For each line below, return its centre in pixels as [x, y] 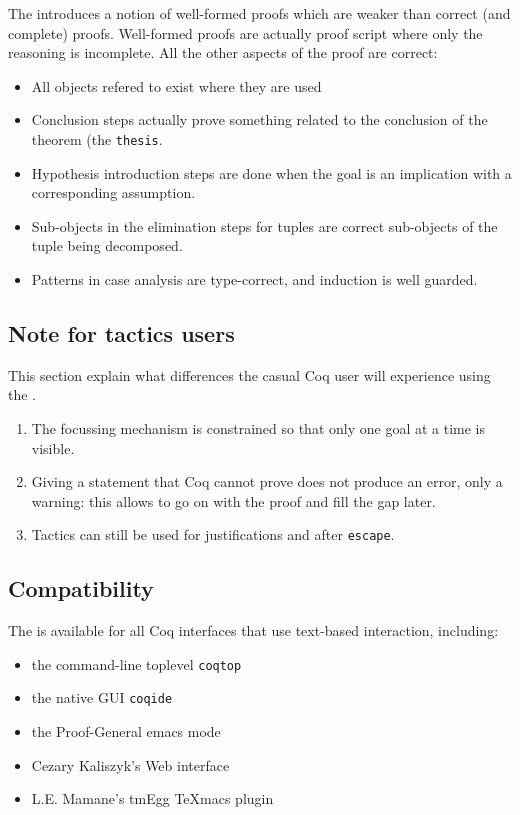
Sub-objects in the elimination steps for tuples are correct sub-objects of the [264, 225]
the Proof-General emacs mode [126, 731]
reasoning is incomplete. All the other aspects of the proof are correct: [223, 52]
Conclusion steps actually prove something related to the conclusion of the [259, 119]
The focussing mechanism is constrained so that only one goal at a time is [258, 427]
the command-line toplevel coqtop [136, 663]
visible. [53, 447]
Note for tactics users [121, 332]
